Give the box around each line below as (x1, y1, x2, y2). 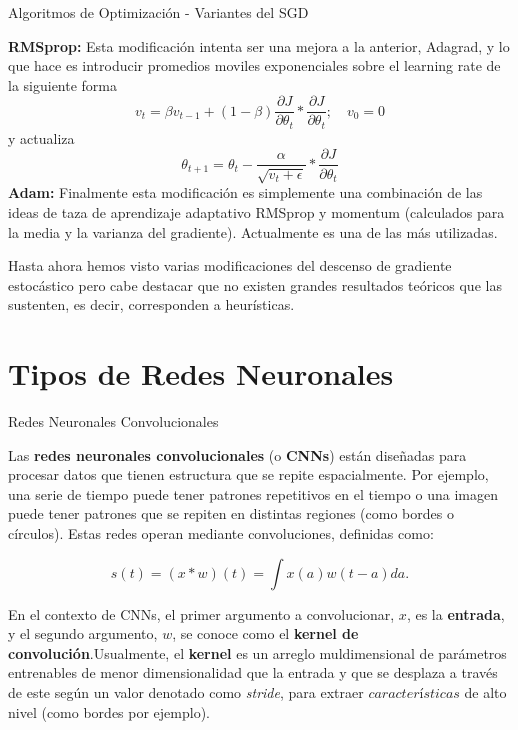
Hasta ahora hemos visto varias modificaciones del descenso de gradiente (8, 255, 452, 276)
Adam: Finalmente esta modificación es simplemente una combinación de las (8, 182, 483, 203)
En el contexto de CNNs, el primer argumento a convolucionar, (8, 603, 395, 624)
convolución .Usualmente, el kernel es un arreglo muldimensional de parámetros (8, 642, 507, 663)
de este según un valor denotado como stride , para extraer (8, 681, 364, 702)
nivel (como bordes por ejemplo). (8, 701, 210, 722)
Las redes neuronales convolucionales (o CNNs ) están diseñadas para (8, 444, 467, 465)
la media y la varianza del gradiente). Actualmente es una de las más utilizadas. (8, 221, 498, 242)
